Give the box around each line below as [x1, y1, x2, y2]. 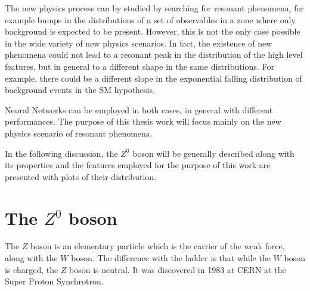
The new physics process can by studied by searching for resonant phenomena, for [5, 2, 304, 14]
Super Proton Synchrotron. [5, 275, 104, 287]
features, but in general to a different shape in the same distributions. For [5, 60, 274, 72]
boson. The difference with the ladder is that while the [71, 252, 271, 264]
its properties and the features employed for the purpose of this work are [5, 159, 271, 171]
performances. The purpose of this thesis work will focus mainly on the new [5, 115, 281, 128]
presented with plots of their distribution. [5, 170, 156, 182]
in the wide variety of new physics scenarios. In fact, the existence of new [5, 36, 272, 49]
